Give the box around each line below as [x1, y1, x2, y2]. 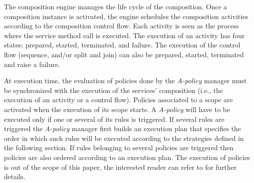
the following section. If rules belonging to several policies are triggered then [4, 142, 234, 153]
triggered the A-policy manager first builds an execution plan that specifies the [4, 123, 241, 134]
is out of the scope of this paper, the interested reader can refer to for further [4, 161, 237, 172]
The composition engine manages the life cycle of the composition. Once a [4, 1, 227, 11]
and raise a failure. [4, 59, 60, 69]
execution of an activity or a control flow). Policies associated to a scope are [4, 94, 233, 105]
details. [4, 171, 26, 182]
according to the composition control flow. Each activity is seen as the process [4, 21, 239, 31]
